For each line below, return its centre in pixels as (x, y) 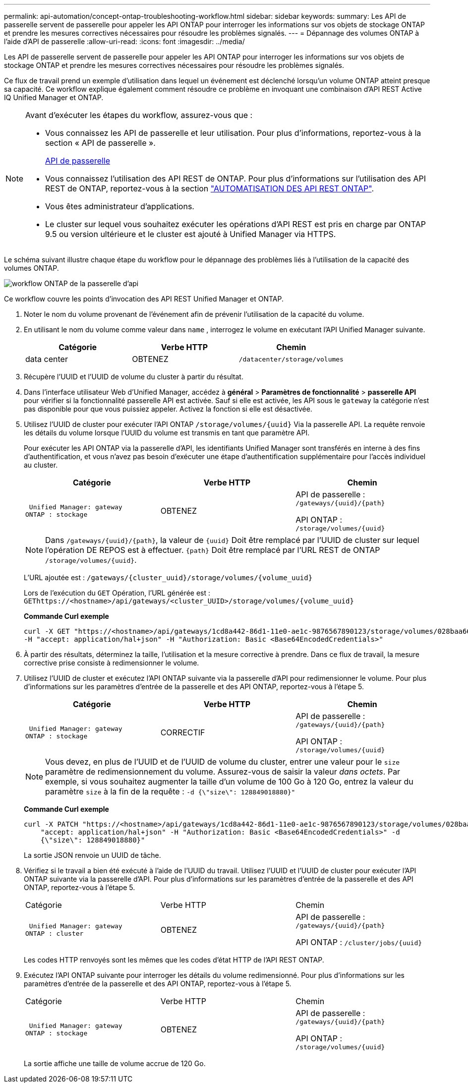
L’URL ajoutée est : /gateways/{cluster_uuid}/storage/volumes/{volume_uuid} (168, 577)
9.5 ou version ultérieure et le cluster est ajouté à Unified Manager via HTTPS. (191, 234)
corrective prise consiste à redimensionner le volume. (112, 663)
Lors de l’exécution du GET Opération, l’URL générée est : (117, 593)
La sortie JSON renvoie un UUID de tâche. (92, 855)
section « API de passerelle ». (100, 143)
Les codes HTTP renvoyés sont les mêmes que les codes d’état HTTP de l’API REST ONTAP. (174, 960)
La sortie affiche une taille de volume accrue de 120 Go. (115, 1063)
